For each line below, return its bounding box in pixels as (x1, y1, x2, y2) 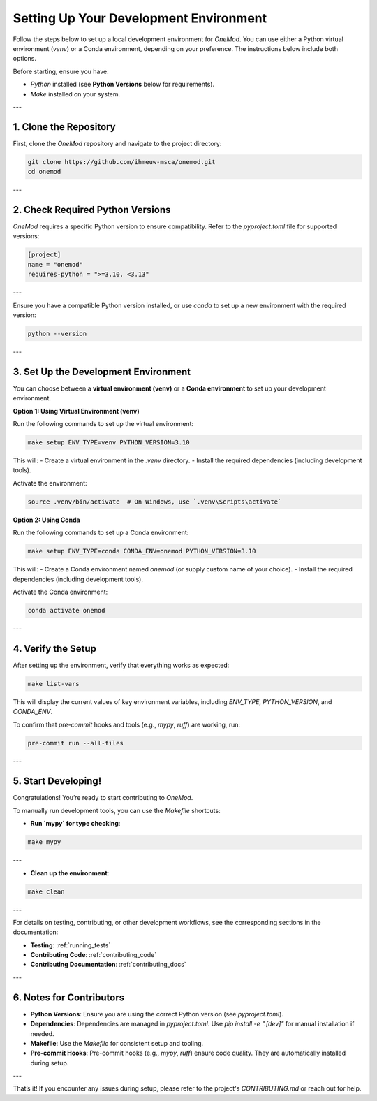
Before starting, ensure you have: (13, 67, 109, 75)
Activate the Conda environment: (13, 588, 108, 596)
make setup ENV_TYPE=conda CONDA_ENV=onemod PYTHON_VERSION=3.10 (27, 547, 256, 555)
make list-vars (27, 680, 80, 687)
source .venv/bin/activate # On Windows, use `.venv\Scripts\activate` (27, 497, 282, 506)
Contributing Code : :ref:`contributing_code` (30, 951, 157, 959)
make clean (27, 887, 65, 896)
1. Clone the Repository (13, 121, 116, 133)
